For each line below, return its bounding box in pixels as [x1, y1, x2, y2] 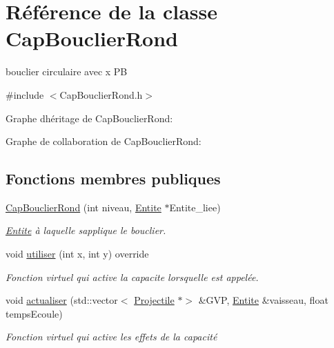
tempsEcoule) [6, 306, 63, 320]
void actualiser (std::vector [6, 293, 118, 307]
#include [6, 87, 44, 101]
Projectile [134, 293, 175, 307]
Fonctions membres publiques [6, 168, 221, 189]
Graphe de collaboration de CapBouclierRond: [6, 134, 202, 148]
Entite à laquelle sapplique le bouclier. [6, 223, 166, 238]
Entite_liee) [169, 200, 221, 214]
